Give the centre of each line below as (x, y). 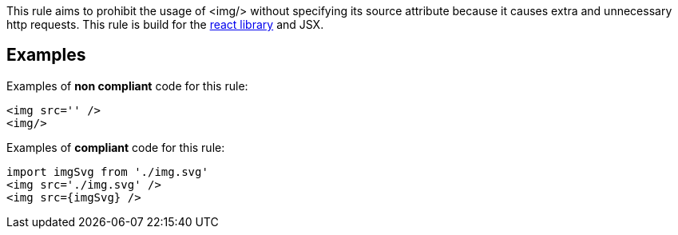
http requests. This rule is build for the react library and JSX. (165, 24)
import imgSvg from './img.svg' (107, 171)
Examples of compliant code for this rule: (116, 147)
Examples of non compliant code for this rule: (127, 86)
